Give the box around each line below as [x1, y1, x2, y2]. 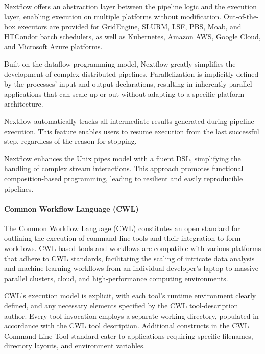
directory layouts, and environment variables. [4, 340, 146, 351]
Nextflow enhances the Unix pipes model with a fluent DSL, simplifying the [4, 153, 241, 163]
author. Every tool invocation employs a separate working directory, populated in [4, 310, 259, 321]
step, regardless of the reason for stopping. [4, 136, 137, 147]
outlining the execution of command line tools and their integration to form [4, 233, 241, 243]
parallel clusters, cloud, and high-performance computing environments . [4, 273, 228, 283]
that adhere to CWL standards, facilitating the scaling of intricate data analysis [4, 253, 255, 263]
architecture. [4, 98, 43, 109]
